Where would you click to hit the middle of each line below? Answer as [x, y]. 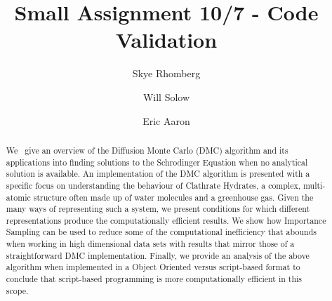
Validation [166, 40]
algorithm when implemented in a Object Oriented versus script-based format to [153, 267]
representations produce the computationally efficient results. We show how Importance [166, 220]
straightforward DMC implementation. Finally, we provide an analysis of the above [158, 255]
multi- [314, 185]
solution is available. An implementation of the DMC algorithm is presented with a [158, 174]
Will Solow [166, 96]
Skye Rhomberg [166, 73]
